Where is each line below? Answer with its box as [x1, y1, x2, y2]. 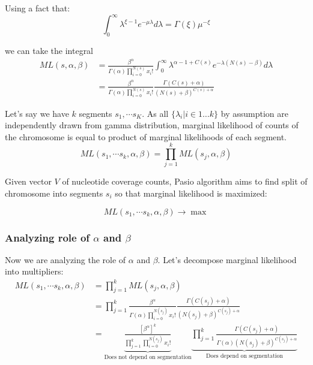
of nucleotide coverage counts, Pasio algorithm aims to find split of [62, 175, 308, 188]
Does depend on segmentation [206, 352, 283, 359]
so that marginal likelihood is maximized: [115, 187, 267, 199]
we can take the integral [5, 44, 94, 56]
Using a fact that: [5, 2, 70, 14]
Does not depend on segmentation [104, 354, 192, 361]
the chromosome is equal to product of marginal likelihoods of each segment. [5, 130, 287, 143]
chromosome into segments [5, 187, 103, 199]
